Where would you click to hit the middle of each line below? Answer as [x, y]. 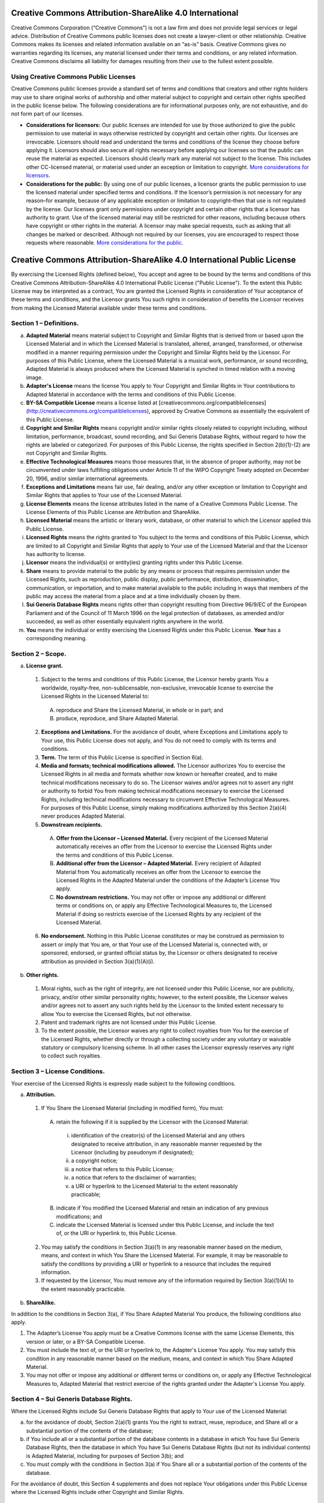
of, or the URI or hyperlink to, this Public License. [116, 1233]
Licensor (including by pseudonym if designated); [133, 1152]
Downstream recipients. [72, 824]
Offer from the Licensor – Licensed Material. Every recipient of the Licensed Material [162, 838]
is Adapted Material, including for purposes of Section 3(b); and [105, 1456]
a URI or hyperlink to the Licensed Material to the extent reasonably [154, 1186]
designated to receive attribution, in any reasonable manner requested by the [166, 1144]
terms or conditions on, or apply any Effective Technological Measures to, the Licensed [164, 905]
